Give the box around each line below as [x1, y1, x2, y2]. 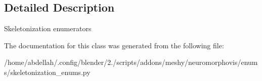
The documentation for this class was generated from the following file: [4, 40, 224, 50]
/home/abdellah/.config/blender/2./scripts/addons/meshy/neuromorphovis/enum [4, 57, 258, 67]
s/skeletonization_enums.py [4, 66, 91, 77]
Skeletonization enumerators [4, 23, 92, 34]
